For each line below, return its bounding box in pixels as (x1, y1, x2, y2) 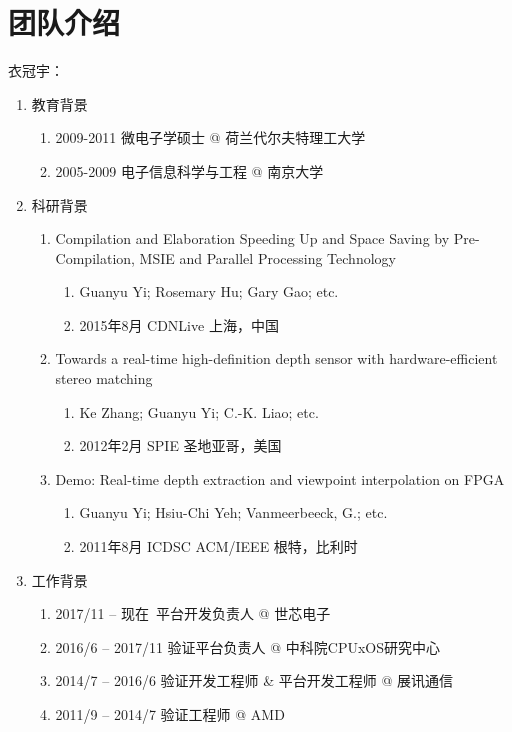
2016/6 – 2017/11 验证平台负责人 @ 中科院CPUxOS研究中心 (55, 636, 441, 657)
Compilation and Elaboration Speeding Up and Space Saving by (55, 228, 450, 249)
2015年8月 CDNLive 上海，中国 (79, 314, 279, 335)
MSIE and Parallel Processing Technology (139, 247, 396, 268)
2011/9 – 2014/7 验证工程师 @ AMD (55, 704, 285, 724)
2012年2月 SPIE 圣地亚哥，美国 (79, 435, 282, 456)
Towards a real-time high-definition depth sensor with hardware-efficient (55, 348, 498, 369)
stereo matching (55, 368, 153, 389)
